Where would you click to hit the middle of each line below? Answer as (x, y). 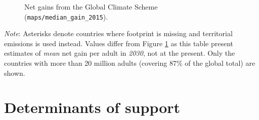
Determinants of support (92, 107)
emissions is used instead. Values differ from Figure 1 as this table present (119, 43)
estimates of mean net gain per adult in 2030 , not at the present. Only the (120, 53)
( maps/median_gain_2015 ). (66, 16)
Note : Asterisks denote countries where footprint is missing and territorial (118, 33)
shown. (15, 73)
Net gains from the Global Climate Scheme (91, 7)
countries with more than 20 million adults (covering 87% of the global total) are (130, 63)
